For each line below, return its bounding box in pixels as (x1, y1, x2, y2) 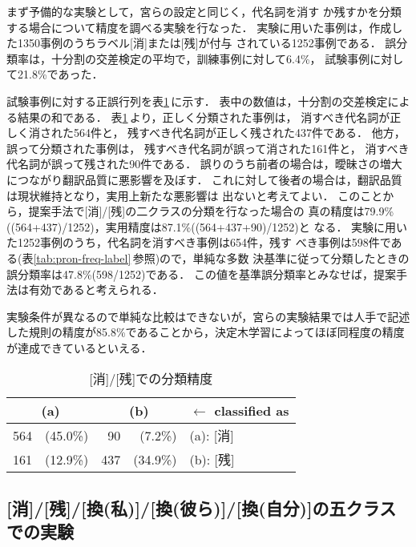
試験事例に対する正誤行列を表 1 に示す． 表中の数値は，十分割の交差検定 (6, 92, 388, 109)
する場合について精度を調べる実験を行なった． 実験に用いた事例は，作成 (6, 18, 392, 35)
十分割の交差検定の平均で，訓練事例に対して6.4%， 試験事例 (50, 50, 370, 66)
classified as (214, 401, 289, 420)
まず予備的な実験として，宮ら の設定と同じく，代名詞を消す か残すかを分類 (6, 3, 402, 19)
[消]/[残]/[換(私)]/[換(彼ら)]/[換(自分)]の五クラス (6, 495, 397, 520)
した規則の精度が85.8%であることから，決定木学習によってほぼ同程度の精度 (6, 324, 405, 340)
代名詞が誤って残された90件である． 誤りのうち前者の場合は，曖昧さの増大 (6, 155, 402, 172)
